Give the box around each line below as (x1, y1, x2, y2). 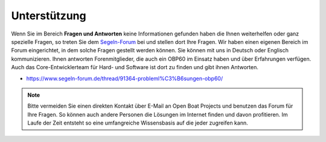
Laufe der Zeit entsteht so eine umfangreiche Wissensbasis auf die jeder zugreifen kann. (27, 119, 248, 126)
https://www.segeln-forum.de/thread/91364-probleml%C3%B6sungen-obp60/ (26, 75, 223, 82)
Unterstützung (11, 9, 87, 22)
